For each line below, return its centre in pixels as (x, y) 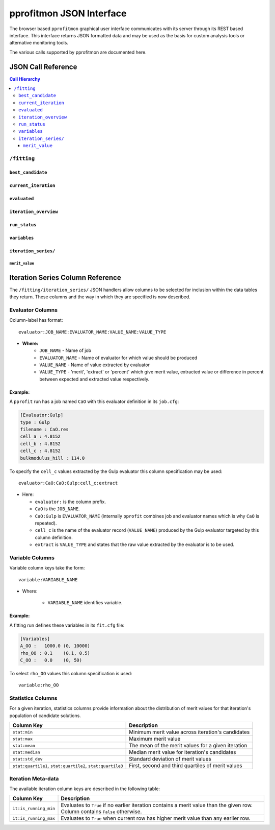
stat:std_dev (28, 759)
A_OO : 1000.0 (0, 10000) (55, 646)
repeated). (46, 523)
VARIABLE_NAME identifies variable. (85, 603)
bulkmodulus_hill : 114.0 (52, 458)
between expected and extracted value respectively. (94, 379)
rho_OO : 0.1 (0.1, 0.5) (55, 653)
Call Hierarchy (25, 79)
